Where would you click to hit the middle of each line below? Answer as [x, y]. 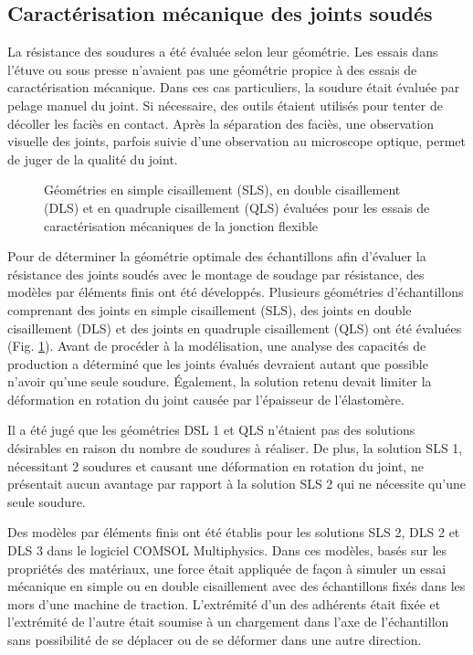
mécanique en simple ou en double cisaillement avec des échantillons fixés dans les [236, 586]
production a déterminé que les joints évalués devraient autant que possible [218, 363]
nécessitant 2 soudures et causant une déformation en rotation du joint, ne [215, 465]
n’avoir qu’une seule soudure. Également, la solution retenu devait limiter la [220, 381]
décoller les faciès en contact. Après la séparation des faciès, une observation [221, 123]
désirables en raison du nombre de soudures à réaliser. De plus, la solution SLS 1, [235, 448]
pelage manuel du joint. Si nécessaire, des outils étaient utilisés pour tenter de [225, 105]
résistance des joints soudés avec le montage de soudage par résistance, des [216, 274]
